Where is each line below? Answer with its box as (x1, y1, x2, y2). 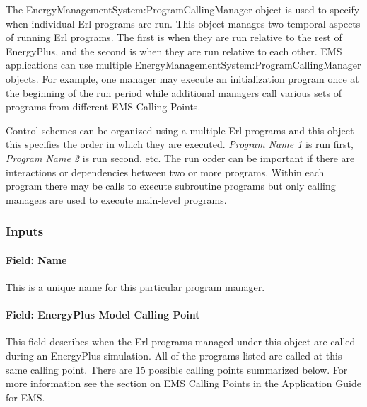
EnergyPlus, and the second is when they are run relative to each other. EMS (6, 43, 342, 58)
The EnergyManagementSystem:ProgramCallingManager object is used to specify (6, 2, 360, 16)
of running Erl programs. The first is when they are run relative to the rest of (6, 30, 342, 45)
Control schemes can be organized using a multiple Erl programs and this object (6, 122, 354, 137)
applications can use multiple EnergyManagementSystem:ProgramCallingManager (6, 57, 361, 72)
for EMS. (6, 389, 45, 404)
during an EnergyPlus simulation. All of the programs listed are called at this (6, 348, 342, 362)
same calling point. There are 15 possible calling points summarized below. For (6, 362, 348, 377)
